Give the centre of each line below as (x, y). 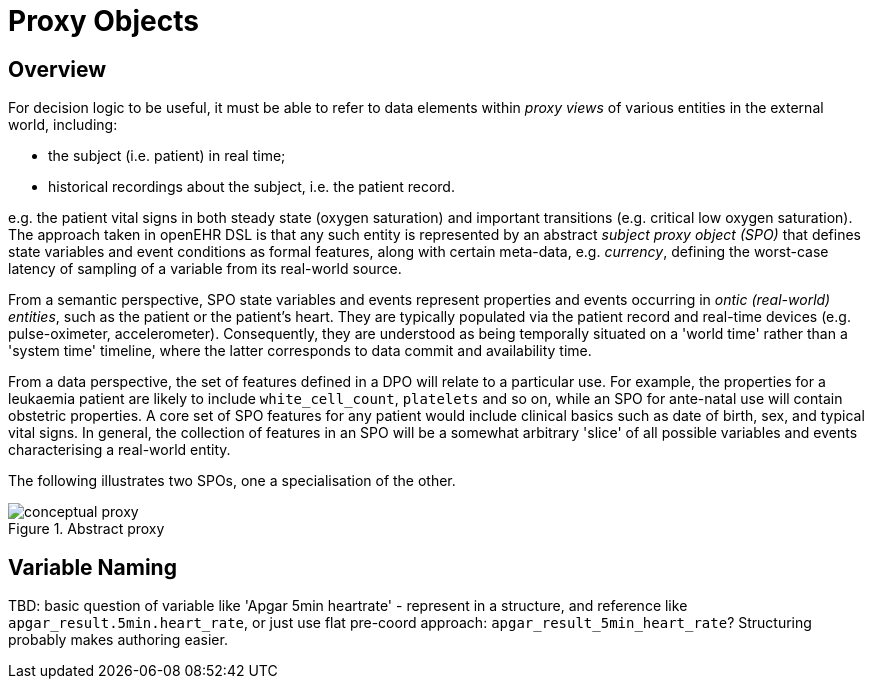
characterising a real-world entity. (119, 450)
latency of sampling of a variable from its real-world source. (205, 269)
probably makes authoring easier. (118, 640)
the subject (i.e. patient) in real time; (167, 156)
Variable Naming (92, 567)
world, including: (63, 125)
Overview (57, 69)
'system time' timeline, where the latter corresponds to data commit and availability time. (300, 351)
